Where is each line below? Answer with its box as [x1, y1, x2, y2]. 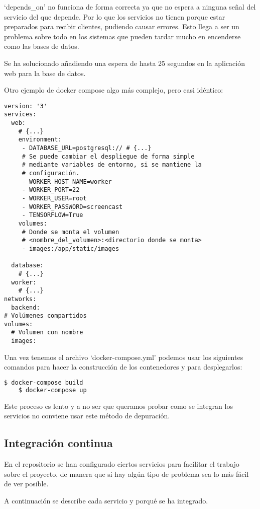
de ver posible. [4, 478, 49, 489]
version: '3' [4, 102, 47, 110]
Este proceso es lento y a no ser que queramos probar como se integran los [4, 400, 233, 411]
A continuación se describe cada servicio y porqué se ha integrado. [4, 495, 208, 505]
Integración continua [4, 435, 113, 451]
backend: [11, 304, 40, 311]
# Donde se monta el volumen [22, 228, 119, 236]
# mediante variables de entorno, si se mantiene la [22, 161, 202, 169]
